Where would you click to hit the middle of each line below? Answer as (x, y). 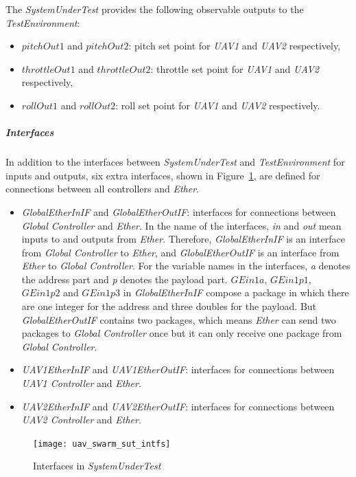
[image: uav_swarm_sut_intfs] (102, 444)
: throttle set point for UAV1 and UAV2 (235, 68)
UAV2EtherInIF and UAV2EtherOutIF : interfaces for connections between (178, 406)
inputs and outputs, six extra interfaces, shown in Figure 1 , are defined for (163, 175)
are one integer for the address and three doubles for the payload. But (169, 306)
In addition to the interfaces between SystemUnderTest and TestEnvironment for (175, 162)
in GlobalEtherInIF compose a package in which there (236, 292)
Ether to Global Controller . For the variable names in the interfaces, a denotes (186, 266)
